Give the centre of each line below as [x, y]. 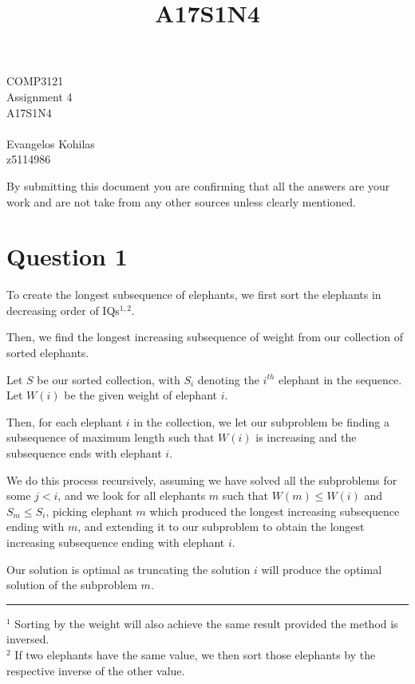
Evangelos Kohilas [51, 143]
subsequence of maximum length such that [111, 437]
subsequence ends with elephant [84, 453]
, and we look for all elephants [132, 495]
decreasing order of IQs [63, 310]
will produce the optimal [322, 569]
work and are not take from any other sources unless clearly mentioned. [182, 201]
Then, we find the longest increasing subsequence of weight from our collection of [205, 337]
